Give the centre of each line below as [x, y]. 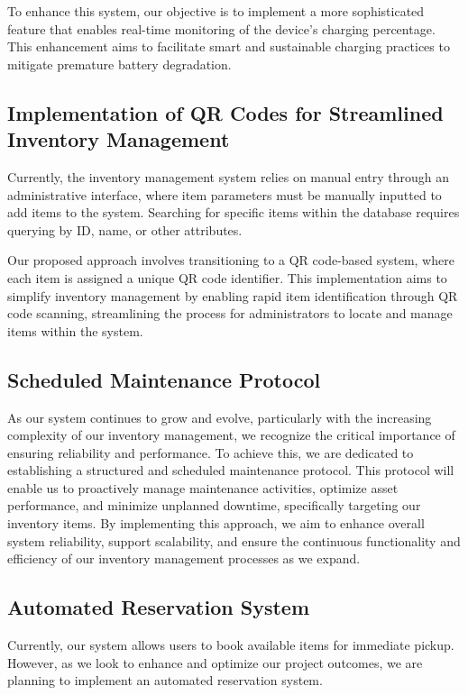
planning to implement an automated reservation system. [165, 680]
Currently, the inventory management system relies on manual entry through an [229, 176]
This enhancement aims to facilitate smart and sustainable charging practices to [229, 46]
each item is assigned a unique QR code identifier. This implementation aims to [227, 277]
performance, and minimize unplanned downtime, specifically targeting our [214, 505]
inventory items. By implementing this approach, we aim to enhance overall [216, 523]
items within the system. [75, 330]
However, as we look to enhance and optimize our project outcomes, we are [215, 662]
